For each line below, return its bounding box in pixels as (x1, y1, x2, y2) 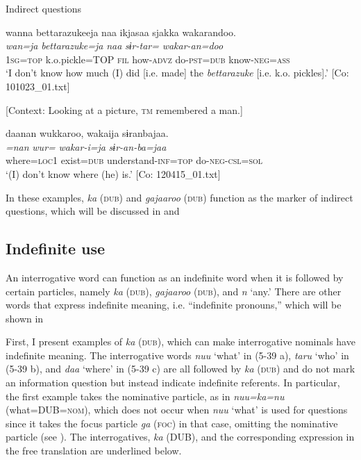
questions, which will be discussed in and (6, 204, 180, 218)
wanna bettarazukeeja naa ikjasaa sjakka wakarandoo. (6, 24, 236, 39)
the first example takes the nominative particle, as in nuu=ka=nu (6, 388, 285, 403)
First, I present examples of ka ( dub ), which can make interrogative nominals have (6, 334, 355, 349)
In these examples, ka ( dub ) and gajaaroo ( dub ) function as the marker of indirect (6, 190, 353, 204)
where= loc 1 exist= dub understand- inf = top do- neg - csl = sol (6, 153, 262, 167)
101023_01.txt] (6, 79, 70, 93)
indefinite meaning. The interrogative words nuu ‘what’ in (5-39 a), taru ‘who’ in (6, 347, 349, 362)
